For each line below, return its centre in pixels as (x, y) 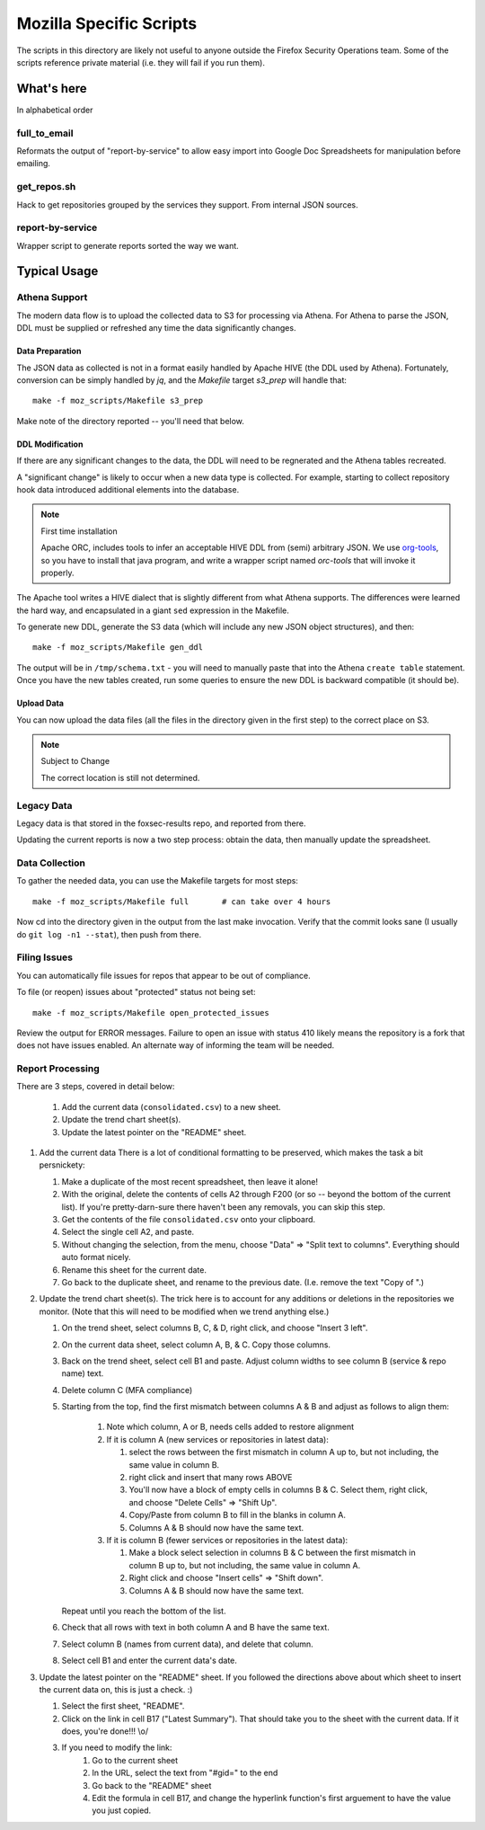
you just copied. (122, 1810)
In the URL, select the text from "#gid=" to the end (185, 1773)
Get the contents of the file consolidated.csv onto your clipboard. (189, 1219)
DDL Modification (50, 444)
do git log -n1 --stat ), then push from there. (109, 934)
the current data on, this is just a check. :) (116, 1689)
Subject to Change (75, 761)
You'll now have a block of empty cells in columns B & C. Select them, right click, (278, 1490)
